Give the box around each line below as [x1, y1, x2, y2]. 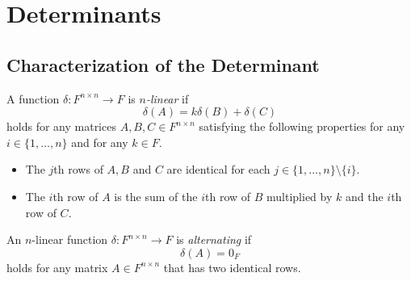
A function [6, 90, 60, 107]
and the [345, 187, 384, 204]
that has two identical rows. [163, 258, 301, 275]
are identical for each [166, 161, 271, 178]
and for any [71, 133, 128, 150]
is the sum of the [114, 187, 198, 204]
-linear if [145, 90, 189, 107]
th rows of [53, 161, 103, 178]
